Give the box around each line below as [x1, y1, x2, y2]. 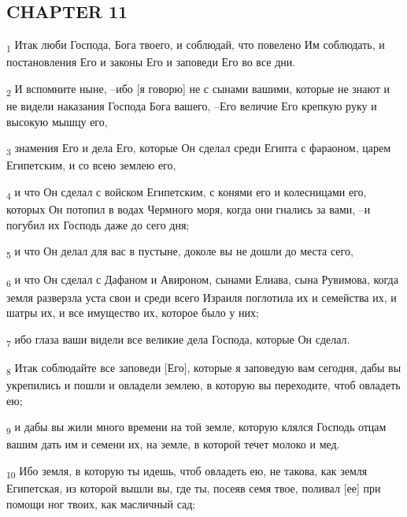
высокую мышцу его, [6, 113, 108, 129]
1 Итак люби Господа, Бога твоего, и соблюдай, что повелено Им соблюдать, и [6, 36, 385, 54]
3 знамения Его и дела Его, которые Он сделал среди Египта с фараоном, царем [6, 139, 391, 158]
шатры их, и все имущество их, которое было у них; [6, 304, 259, 321]
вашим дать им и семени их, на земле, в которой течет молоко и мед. [6, 436, 340, 452]
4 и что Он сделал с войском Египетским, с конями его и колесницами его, [6, 183, 367, 202]
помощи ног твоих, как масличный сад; [6, 495, 196, 511]
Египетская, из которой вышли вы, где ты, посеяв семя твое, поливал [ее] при [6, 479, 381, 496]
